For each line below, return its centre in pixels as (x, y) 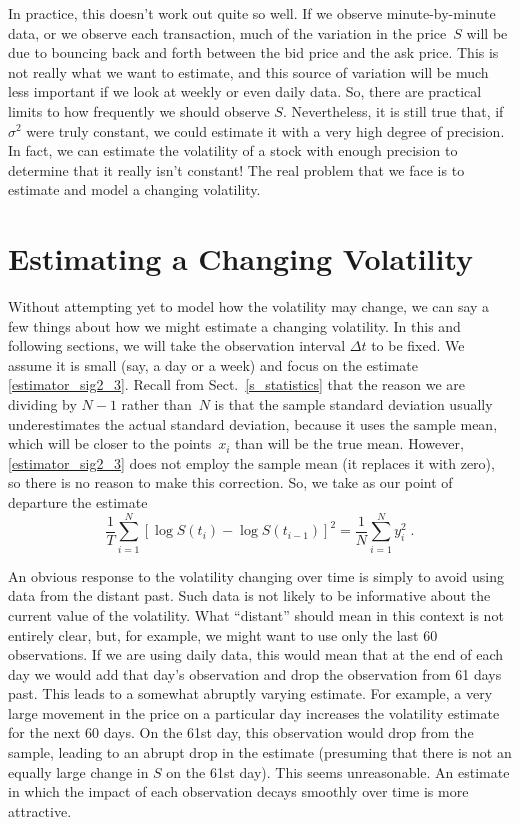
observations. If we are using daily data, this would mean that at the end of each (256, 654)
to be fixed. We (418, 345)
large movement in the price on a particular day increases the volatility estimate (254, 712)
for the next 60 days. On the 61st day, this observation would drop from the (241, 732)
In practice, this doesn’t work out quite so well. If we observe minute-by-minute (252, 13)
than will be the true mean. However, (349, 443)
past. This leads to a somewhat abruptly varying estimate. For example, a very (250, 693)
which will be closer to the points (110, 443)
